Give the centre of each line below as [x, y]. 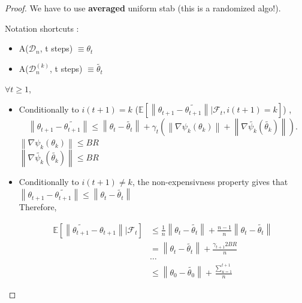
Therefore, [38, 206]
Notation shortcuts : [42, 28]
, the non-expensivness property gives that [210, 182]
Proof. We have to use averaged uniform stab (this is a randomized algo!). [143, 8]
